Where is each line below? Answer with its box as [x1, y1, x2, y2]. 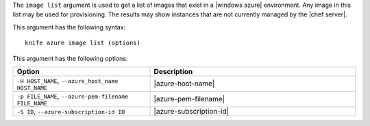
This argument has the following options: [12, 54, 128, 62]
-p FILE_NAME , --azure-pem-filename [16, 91, 129, 101]
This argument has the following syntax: [12, 23, 126, 31]
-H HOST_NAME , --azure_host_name [16, 75, 119, 85]
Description [153, 66, 193, 76]
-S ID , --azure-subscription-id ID [16, 106, 125, 116]
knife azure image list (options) [25, 39, 140, 47]
